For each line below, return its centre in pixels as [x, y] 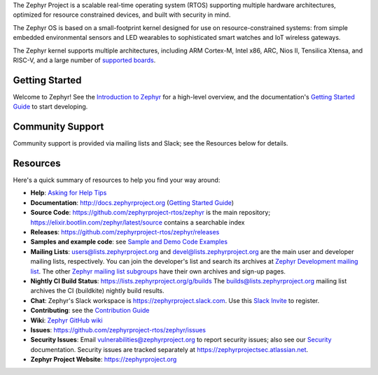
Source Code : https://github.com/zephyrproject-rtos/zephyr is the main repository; [150, 213]
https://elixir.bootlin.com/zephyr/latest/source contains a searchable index [138, 222]
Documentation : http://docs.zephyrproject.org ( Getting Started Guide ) [132, 202]
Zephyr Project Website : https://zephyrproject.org [104, 360]
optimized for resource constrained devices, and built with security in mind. [122, 15]
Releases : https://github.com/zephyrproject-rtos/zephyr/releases [125, 232]
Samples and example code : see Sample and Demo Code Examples [129, 242]
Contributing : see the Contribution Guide [90, 311]
